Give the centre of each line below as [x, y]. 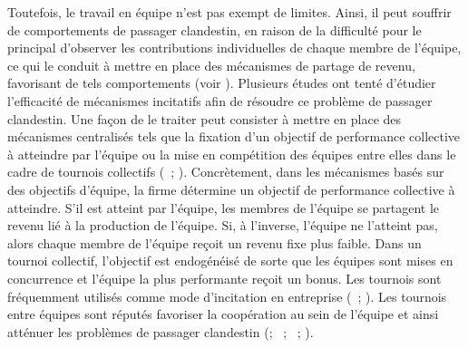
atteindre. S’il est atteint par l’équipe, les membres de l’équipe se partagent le [224, 207]
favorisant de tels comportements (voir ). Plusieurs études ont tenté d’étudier [222, 83]
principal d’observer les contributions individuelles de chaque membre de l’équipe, [234, 48]
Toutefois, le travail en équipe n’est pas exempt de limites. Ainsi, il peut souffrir [229, 12]
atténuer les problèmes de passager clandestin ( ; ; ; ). [161, 331]
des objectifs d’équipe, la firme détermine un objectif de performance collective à [231, 189]
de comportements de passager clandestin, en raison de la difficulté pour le [214, 29]
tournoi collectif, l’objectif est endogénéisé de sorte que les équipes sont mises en [230, 261]
